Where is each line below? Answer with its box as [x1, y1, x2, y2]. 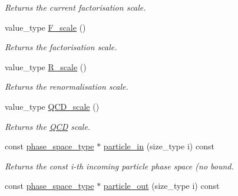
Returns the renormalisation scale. [5, 80, 128, 93]
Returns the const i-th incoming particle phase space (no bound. [5, 159, 234, 172]
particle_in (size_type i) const [103, 140, 214, 152]
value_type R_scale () [5, 60, 87, 73]
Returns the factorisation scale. [5, 41, 117, 53]
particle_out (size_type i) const [103, 179, 220, 192]
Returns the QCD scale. [5, 120, 91, 132]
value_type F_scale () [5, 21, 86, 33]
